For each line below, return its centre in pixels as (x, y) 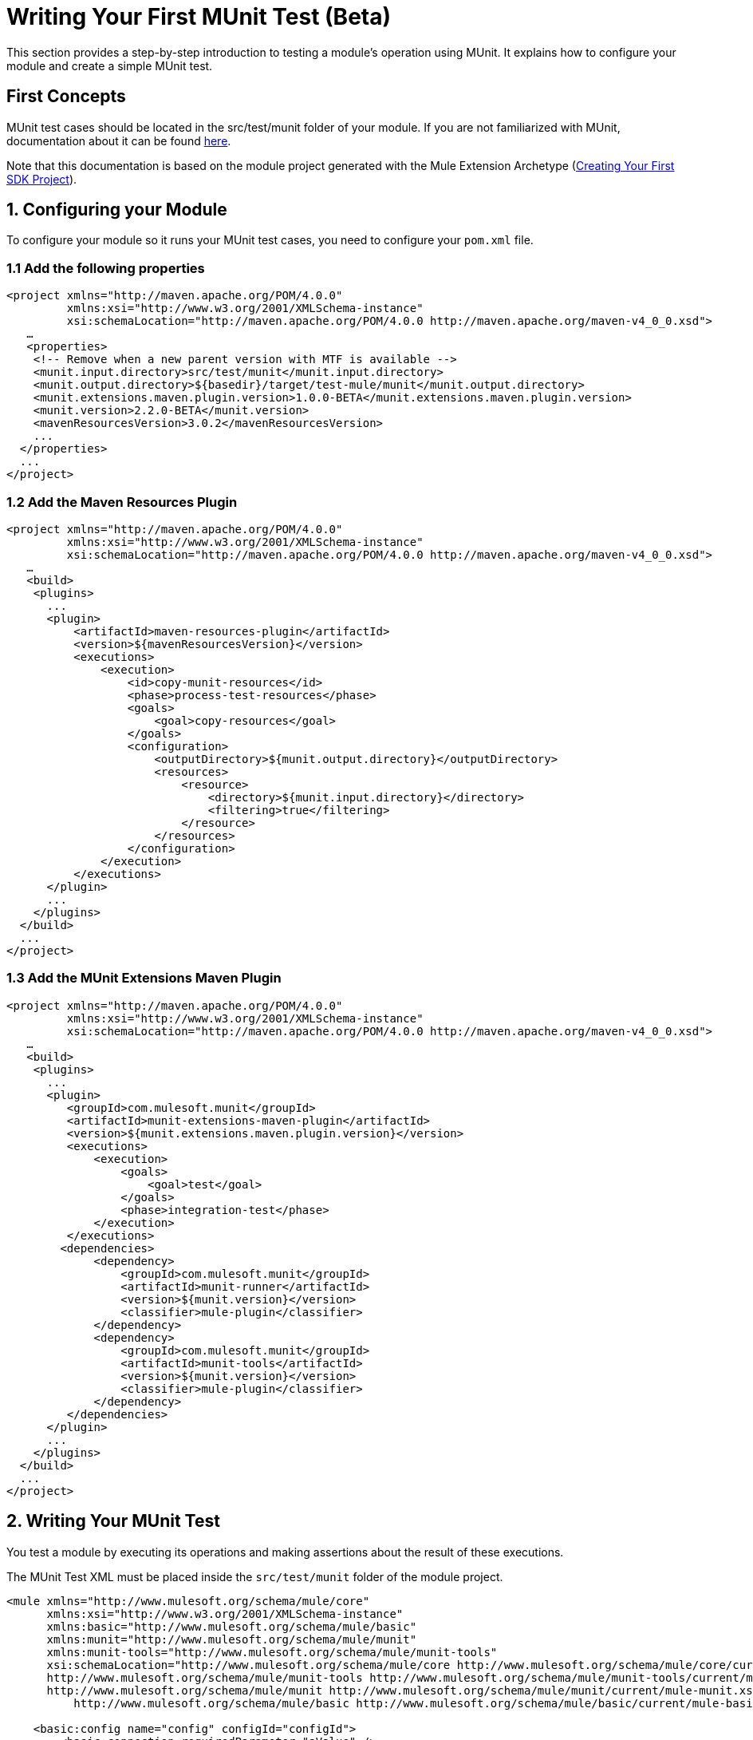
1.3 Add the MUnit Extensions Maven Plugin (144, 978)
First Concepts (66, 97)
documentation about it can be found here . (119, 140)
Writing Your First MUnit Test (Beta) (199, 17)
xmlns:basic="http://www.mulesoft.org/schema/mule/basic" (232, 1626)
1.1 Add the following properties (106, 268)
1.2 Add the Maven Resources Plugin (122, 502)
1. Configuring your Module (117, 210)
